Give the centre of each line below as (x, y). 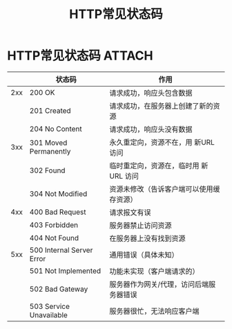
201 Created (50, 110)
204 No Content (56, 129)
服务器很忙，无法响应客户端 (154, 311)
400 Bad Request (58, 212)
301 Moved (48, 143)
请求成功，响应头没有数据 (151, 129)
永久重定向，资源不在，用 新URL (162, 142)
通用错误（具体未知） (144, 255)
